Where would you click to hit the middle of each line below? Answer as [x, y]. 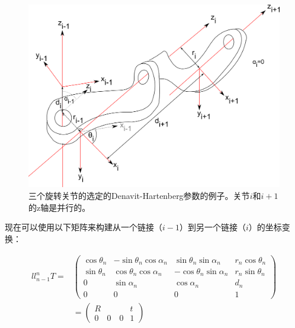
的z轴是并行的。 [60, 207]
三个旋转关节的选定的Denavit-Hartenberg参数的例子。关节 [139, 196]
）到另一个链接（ [212, 227]
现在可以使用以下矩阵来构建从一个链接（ [84, 227]
